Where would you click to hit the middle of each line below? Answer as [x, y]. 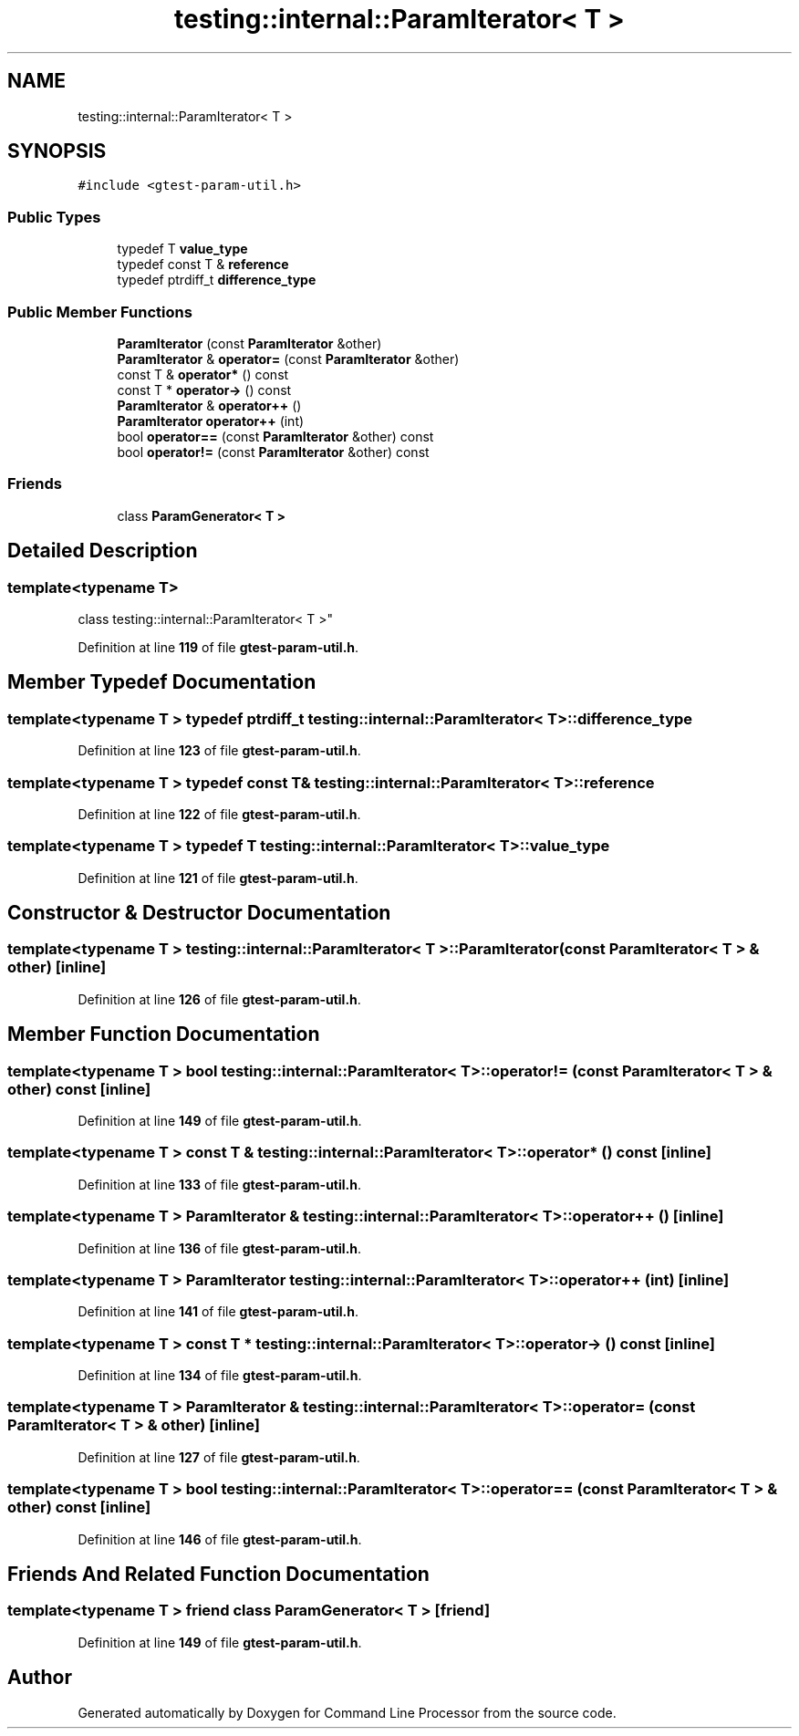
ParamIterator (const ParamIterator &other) [249, 343]
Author [40, 1678]
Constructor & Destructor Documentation [199, 913]
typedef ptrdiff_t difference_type [217, 280]
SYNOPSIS [57, 151]
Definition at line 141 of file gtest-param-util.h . [218, 1312]
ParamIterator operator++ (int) [211, 421]
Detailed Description [103, 551]
